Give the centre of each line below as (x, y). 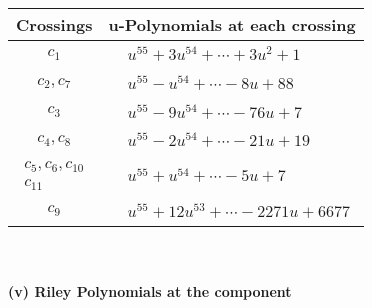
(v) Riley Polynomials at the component (150, 291)
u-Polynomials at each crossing (232, 24)
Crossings (54, 24)
